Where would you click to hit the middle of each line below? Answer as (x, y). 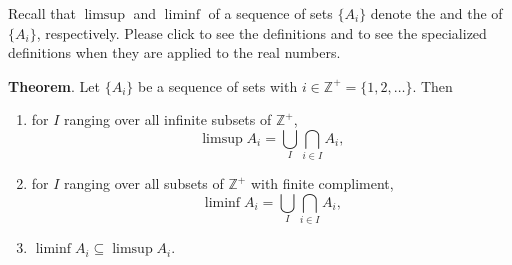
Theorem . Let (54, 85)
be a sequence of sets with (217, 85)
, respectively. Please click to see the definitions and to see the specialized (261, 32)
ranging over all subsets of (144, 183)
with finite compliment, (322, 183)
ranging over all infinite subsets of (168, 119)
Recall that (42, 13)
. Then (432, 85)
